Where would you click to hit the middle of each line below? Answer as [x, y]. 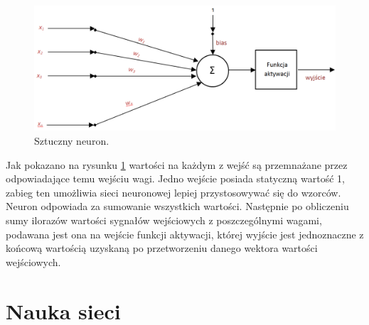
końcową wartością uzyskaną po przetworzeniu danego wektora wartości [162, 248]
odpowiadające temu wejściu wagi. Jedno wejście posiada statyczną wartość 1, [175, 178]
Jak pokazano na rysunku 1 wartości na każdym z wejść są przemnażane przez [177, 164]
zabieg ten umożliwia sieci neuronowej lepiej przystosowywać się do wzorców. [173, 192]
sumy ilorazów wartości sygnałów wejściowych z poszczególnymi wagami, [164, 220]
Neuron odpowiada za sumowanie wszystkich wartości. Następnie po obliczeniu [177, 206]
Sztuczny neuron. [72, 140]
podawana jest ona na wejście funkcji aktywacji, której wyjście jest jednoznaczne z [185, 234]
